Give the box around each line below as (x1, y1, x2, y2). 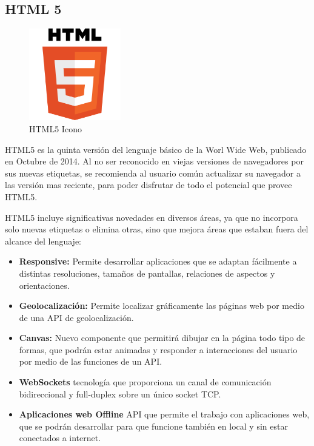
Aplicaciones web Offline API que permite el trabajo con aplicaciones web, (19, 408, 310, 421)
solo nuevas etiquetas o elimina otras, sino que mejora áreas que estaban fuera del (5, 223, 309, 235)
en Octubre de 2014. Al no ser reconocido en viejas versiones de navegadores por (5, 155, 304, 167)
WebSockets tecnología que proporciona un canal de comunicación (19, 376, 272, 388)
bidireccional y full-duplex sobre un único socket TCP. (19, 387, 221, 400)
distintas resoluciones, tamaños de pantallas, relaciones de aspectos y (19, 266, 275, 279)
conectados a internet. (19, 431, 101, 444)
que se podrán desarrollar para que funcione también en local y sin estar (19, 419, 288, 432)
